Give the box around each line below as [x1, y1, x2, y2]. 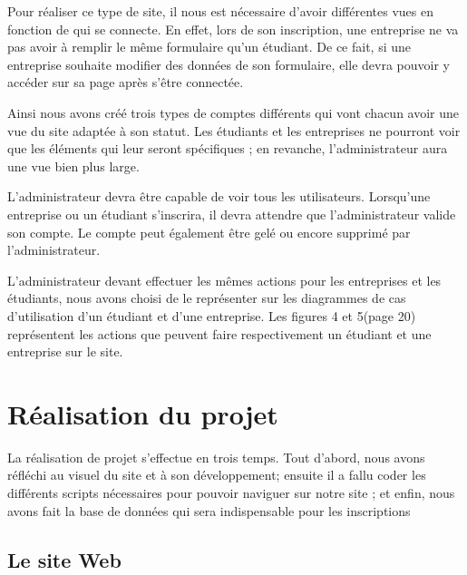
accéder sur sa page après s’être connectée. [7, 73, 244, 92]
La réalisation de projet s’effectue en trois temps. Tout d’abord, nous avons [7, 447, 425, 466]
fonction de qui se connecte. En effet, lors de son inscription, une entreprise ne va [7, 19, 459, 38]
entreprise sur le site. [7, 342, 123, 361]
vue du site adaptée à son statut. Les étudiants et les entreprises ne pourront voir [7, 121, 461, 140]
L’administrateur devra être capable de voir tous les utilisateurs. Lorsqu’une [7, 187, 431, 206]
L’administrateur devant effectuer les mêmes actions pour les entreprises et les [7, 270, 442, 289]
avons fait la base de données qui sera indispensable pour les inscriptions [7, 501, 411, 520]
